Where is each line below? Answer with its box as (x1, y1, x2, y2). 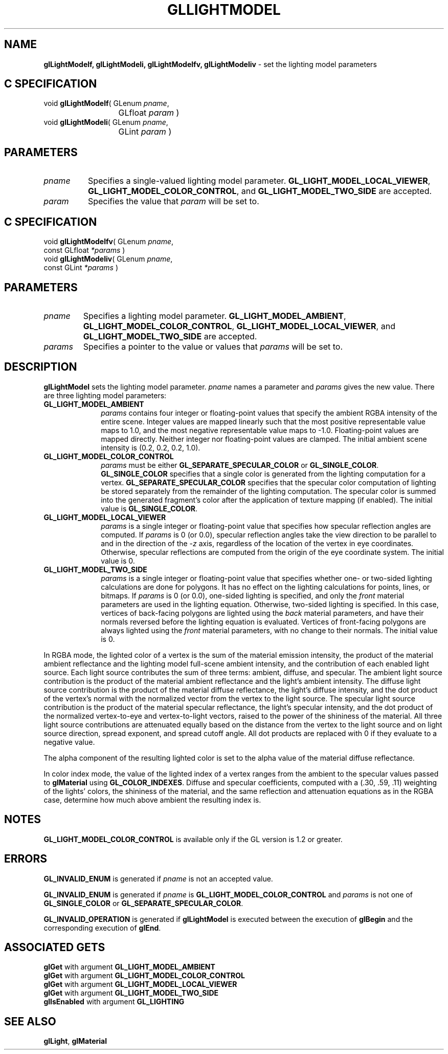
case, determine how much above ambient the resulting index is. (43, 795, 261, 804)
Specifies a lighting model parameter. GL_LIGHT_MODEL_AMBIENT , (83, 310, 346, 321)
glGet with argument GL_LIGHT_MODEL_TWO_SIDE (43, 988, 219, 998)
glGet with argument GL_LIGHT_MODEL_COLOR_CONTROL (43, 971, 245, 980)
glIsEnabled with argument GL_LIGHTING (43, 997, 185, 1006)
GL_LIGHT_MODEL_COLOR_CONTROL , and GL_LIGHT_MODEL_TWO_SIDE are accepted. (87, 186, 432, 197)
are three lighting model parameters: (43, 391, 167, 400)
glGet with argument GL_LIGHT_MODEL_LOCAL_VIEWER (43, 980, 237, 989)
